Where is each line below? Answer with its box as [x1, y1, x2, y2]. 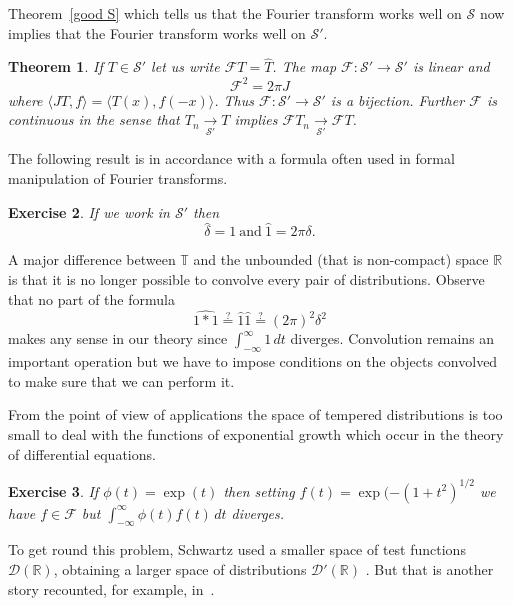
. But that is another [365, 559, 494, 580]
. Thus [214, 89, 254, 110]
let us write [151, 56, 220, 77]
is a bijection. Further [330, 89, 465, 110]
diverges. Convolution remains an [290, 328, 495, 349]
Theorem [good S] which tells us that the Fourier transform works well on [8, 3, 462, 23]
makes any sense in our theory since [8, 328, 228, 349]
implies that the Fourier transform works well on [8, 22, 306, 43]
